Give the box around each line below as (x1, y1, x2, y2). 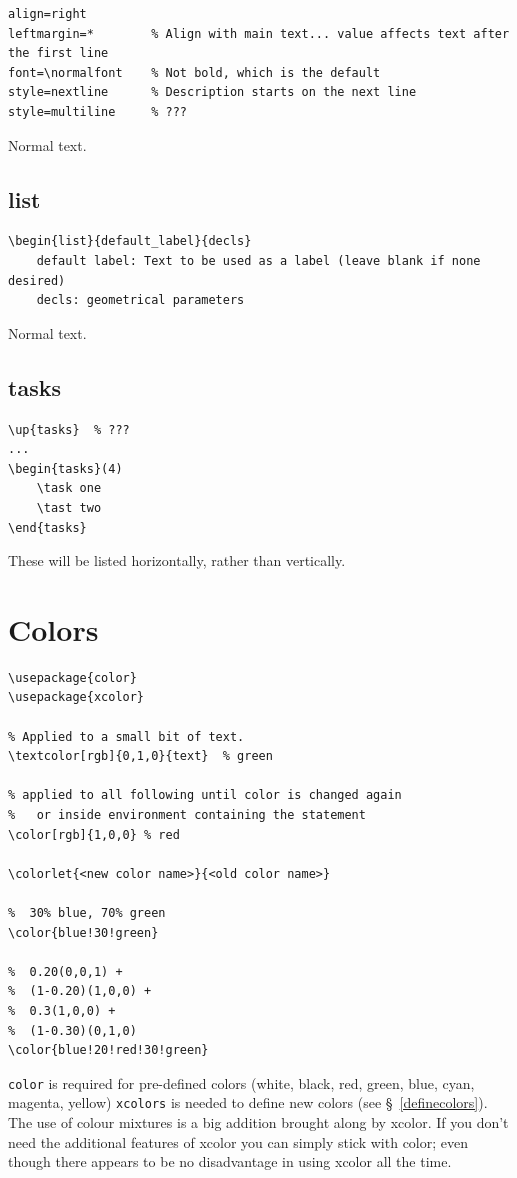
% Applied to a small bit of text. (8, 729, 245, 744)
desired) (8, 273, 66, 288)
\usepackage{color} (8, 670, 137, 685)
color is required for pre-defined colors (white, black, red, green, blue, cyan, (8, 1072, 475, 1093)
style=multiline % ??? (8, 104, 187, 119)
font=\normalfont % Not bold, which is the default (8, 65, 381, 80)
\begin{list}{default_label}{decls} (8, 234, 252, 249)
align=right (8, 7, 87, 21)
